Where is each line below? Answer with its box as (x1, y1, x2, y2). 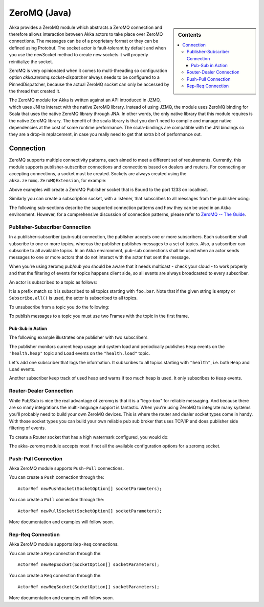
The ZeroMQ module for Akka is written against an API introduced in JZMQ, (9, 97, 161, 103)
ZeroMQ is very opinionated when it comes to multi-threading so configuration (9, 68, 168, 73)
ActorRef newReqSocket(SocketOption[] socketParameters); (18, 584, 160, 589)
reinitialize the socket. (9, 59, 53, 65)
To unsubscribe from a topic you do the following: (9, 304, 110, 310)
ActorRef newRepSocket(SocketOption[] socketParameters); (18, 561, 160, 567)
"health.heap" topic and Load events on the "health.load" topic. (9, 350, 150, 356)
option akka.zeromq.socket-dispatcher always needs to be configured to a (9, 74, 160, 80)
